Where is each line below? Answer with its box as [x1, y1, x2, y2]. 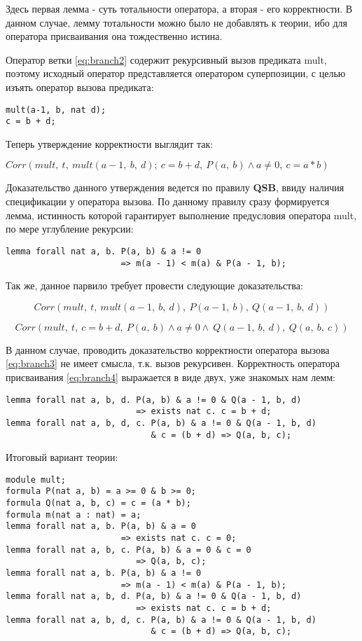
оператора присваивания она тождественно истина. [6, 29, 223, 43]
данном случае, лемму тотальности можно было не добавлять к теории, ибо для [6, 15, 347, 29]
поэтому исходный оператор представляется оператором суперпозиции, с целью [6, 66, 346, 81]
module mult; [6, 474, 66, 485]
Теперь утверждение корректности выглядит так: [6, 136, 214, 151]
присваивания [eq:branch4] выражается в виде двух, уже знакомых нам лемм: [6, 369, 336, 384]
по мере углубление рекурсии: [6, 221, 134, 236]
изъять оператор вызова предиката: [6, 79, 154, 94]
